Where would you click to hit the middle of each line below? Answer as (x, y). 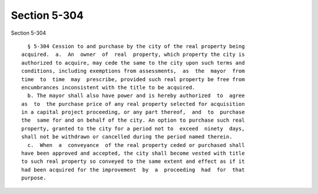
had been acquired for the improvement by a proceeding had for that (133, 170)
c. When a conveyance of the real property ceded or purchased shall (136, 145)
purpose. (34, 178)
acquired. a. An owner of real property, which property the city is (133, 55)
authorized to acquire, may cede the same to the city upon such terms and (133, 63)
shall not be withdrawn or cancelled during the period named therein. (127, 137)
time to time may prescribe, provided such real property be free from (133, 79)
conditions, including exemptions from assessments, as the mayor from (133, 71)
